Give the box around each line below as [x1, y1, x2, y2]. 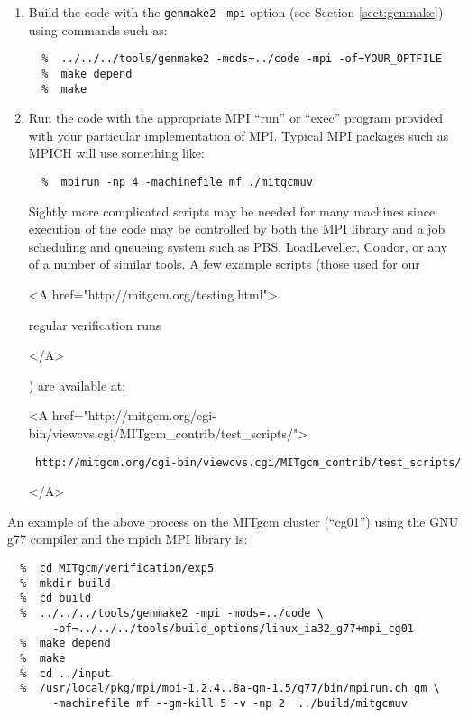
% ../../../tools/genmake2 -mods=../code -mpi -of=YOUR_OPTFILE [41, 52, 442, 66]
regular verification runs [28, 315, 161, 334]
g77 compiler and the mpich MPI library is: [7, 529, 248, 548]
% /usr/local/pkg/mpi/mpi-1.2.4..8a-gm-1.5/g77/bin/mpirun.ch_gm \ [20, 682, 440, 695]
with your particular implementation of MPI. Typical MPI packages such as [28, 125, 449, 144]
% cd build [20, 592, 92, 605]
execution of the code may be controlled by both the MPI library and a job [28, 219, 445, 238]
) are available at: [28, 375, 126, 394]
